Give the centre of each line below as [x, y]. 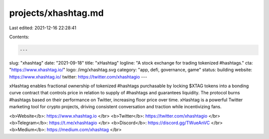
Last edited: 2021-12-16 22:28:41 [43, 28]
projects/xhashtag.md [57, 13]
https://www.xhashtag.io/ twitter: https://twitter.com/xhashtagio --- [78, 76]
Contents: [19, 37]
